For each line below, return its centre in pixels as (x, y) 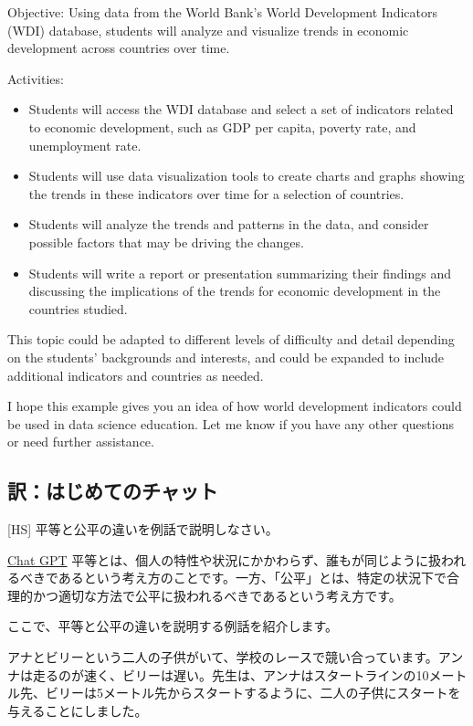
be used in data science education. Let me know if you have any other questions (231, 423)
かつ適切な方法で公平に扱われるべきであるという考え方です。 (217, 595)
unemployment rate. (85, 145)
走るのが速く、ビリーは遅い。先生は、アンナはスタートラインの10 (231, 674)
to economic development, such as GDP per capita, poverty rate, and (222, 126)
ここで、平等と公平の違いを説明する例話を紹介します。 (173, 626)
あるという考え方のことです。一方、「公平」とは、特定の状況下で (252, 578)
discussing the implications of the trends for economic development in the (235, 291)
